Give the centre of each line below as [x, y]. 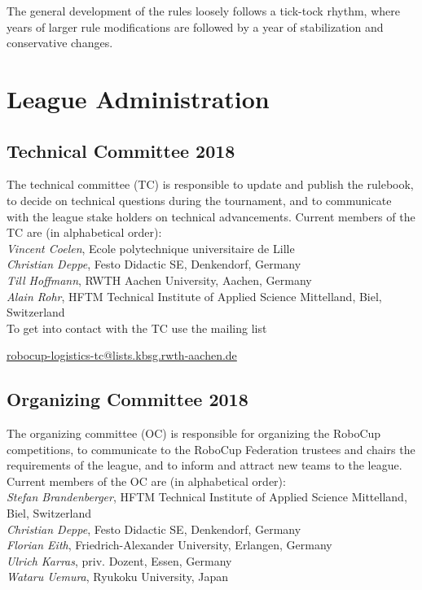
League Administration [138, 98]
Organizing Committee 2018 [127, 399]
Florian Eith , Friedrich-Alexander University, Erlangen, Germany [169, 545]
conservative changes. [60, 43]
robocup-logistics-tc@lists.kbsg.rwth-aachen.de [122, 355]
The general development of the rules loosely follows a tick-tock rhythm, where [203, 11]
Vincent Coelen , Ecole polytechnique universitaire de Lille [151, 248]
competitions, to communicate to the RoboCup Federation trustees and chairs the [211, 449]
